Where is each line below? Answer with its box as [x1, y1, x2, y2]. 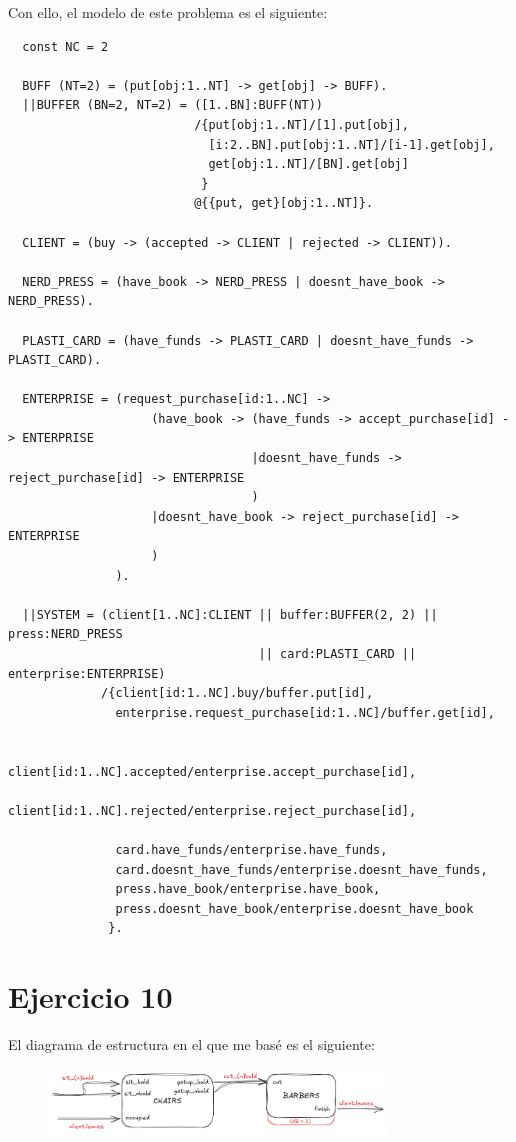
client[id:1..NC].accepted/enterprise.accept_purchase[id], [8, 764, 417, 779]
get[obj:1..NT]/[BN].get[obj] [208, 157, 409, 172]
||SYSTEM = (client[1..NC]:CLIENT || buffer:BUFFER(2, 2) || [22, 607, 438, 622]
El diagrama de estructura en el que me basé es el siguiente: [8, 1034, 375, 1055]
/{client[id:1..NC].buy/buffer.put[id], [101, 686, 374, 701]
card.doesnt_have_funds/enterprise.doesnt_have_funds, [115, 862, 488, 877]
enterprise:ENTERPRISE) [8, 666, 166, 681]
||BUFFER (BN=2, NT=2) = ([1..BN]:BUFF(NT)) [22, 98, 323, 113]
